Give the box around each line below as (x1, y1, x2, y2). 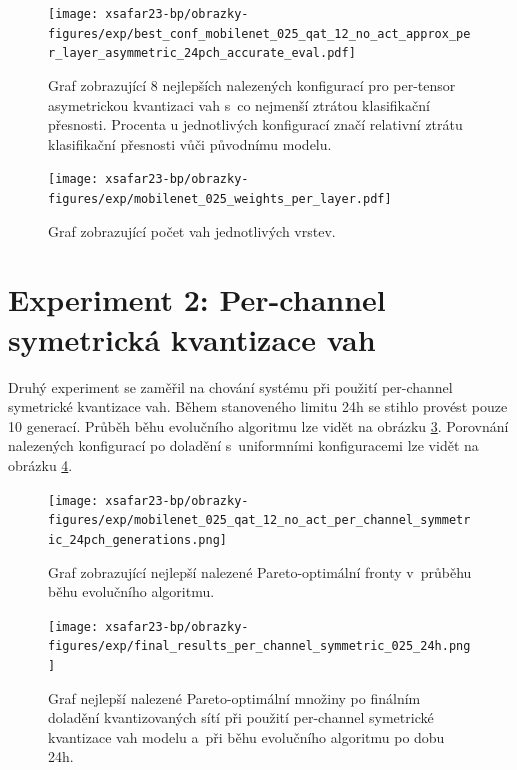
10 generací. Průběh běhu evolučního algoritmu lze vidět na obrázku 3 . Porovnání (8, 415, 509, 436)
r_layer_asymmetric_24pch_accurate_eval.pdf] (48, 46, 356, 61)
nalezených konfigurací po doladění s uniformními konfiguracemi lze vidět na (8, 435, 479, 456)
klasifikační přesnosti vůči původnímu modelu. (48, 133, 332, 154)
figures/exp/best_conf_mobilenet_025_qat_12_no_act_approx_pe (48, 26, 471, 41)
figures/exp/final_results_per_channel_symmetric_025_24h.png (48, 639, 471, 654)
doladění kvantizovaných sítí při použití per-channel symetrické (48, 707, 434, 728)
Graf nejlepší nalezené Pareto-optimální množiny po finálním (48, 687, 421, 708)
